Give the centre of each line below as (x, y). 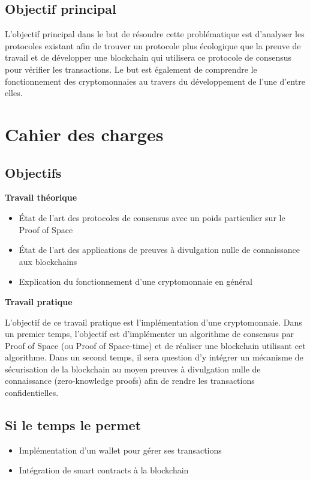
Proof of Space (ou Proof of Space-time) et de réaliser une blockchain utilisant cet (155, 345)
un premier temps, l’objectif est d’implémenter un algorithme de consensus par (150, 334)
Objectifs (33, 172)
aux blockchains (48, 261)
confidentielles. (32, 393)
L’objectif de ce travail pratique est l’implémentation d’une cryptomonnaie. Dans (154, 322)
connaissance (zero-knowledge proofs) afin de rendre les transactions (130, 381)
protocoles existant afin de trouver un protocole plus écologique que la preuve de (153, 45)
